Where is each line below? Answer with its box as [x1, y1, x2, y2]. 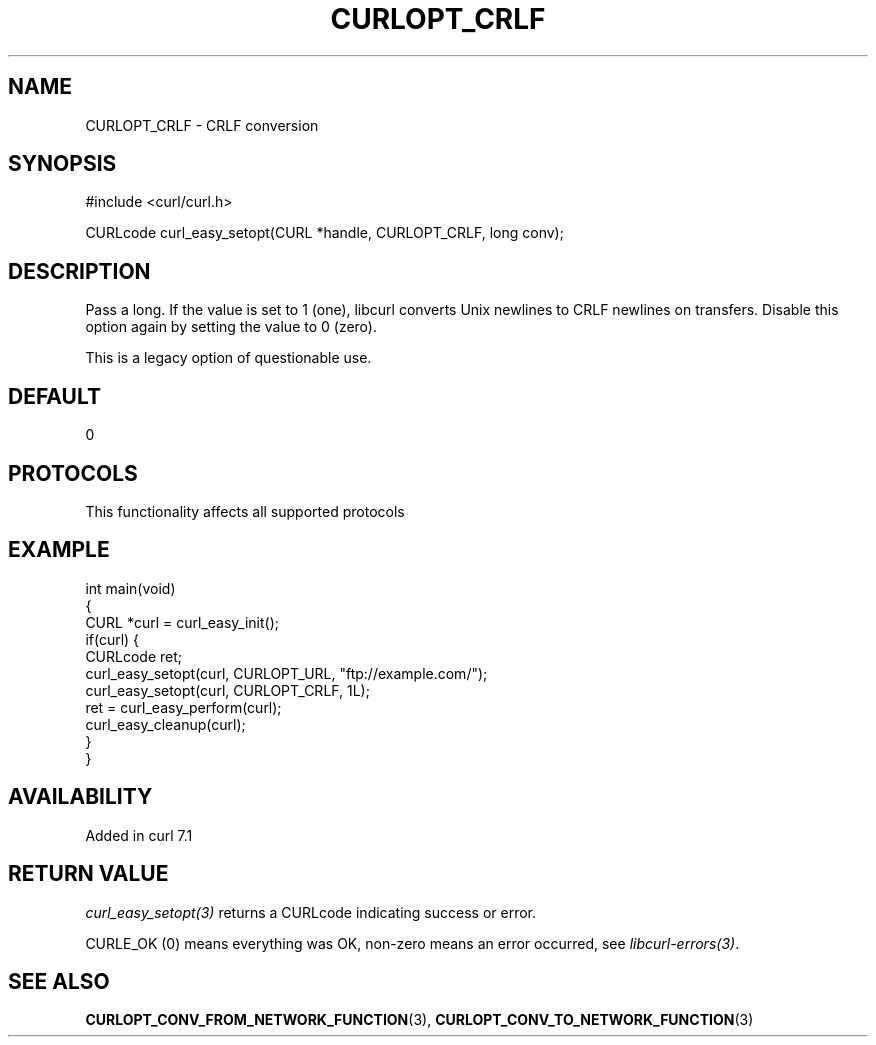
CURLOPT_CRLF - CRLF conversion [85, 116, 319, 134]
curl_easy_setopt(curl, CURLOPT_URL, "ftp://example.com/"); [85, 664, 488, 682]
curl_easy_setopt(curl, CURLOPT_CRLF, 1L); [85, 681, 370, 699]
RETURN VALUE [8, 861, 169, 887]
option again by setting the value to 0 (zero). [85, 318, 377, 336]
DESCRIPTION [8, 258, 151, 284]
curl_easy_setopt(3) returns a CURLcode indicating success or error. [85, 903, 537, 921]
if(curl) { [85, 630, 140, 648]
